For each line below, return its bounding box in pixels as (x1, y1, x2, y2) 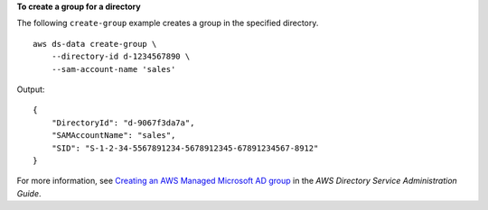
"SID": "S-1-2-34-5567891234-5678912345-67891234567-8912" (51, 142, 319, 153)
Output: (16, 84, 45, 95)
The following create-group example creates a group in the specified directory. (16, 18, 319, 29)
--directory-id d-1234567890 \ (51, 51, 191, 62)
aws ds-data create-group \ (33, 39, 157, 49)
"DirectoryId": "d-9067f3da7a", (51, 117, 195, 128)
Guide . (16, 187, 42, 198)
